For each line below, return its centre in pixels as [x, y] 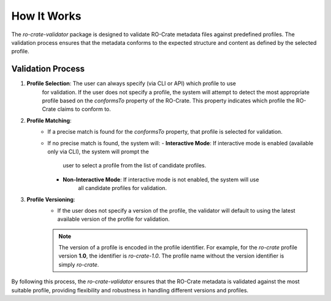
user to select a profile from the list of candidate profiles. [135, 166]
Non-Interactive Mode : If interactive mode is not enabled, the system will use [161, 179]
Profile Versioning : [51, 199]
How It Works [46, 16]
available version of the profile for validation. [113, 219]
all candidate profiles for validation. [123, 188]
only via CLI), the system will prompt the [98, 151]
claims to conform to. [84, 109]
